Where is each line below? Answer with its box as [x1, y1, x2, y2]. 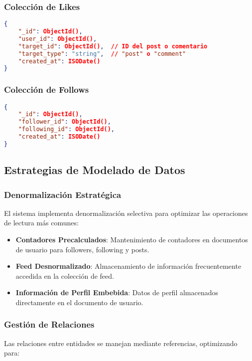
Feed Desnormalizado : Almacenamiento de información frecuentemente [15, 261, 242, 271]
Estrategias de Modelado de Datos [4, 162, 185, 178]
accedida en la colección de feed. [15, 270, 114, 281]
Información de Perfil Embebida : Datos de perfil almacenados [15, 287, 219, 298]
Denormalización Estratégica [4, 188, 122, 200]
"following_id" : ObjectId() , [18, 126, 115, 133]
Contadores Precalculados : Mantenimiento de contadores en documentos [15, 234, 248, 244]
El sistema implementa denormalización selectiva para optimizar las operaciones [4, 207, 248, 218]
